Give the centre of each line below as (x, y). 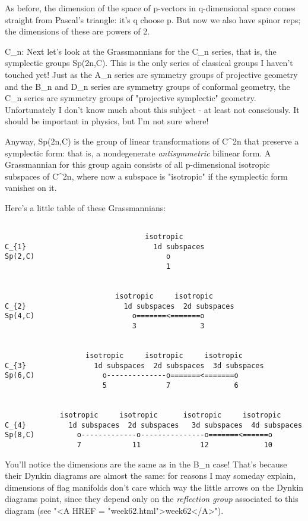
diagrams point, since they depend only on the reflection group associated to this (152, 499)
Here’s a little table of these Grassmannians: (85, 207)
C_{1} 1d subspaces (105, 247)
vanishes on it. (31, 188)
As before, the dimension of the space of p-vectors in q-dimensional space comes (150, 8)
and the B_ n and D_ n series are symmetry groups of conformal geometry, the (147, 86)
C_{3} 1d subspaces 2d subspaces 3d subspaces (134, 365)
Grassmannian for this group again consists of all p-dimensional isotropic (137, 164)
